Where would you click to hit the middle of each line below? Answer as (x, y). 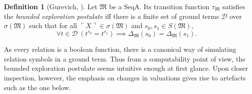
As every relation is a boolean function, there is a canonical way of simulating (120, 49)
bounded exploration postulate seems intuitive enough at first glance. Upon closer (126, 68)
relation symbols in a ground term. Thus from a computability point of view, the (125, 58)
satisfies (234, 6)
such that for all (53, 25)
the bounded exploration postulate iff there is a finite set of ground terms (112, 16)
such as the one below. (38, 87)
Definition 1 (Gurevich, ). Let (51, 6)
